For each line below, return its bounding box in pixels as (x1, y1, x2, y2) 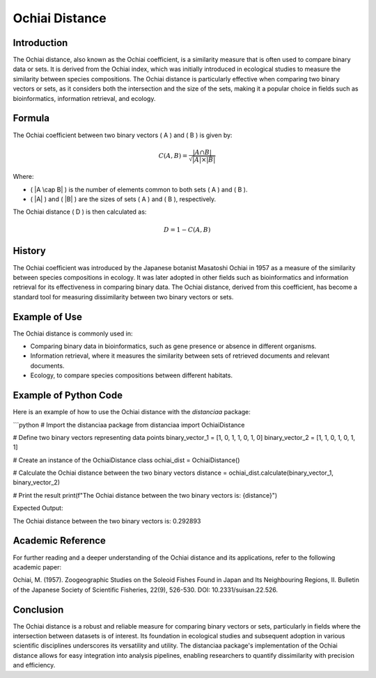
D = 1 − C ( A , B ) (164, 226, 211, 234)
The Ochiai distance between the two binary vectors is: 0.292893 (13, 517, 201, 525)
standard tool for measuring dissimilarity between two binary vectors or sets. (13, 292, 234, 301)
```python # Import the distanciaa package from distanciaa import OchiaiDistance (13, 420, 245, 429)
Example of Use (13, 310, 83, 323)
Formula (13, 112, 50, 125)
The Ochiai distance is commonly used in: (13, 329, 133, 338)
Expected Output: (13, 504, 63, 512)
